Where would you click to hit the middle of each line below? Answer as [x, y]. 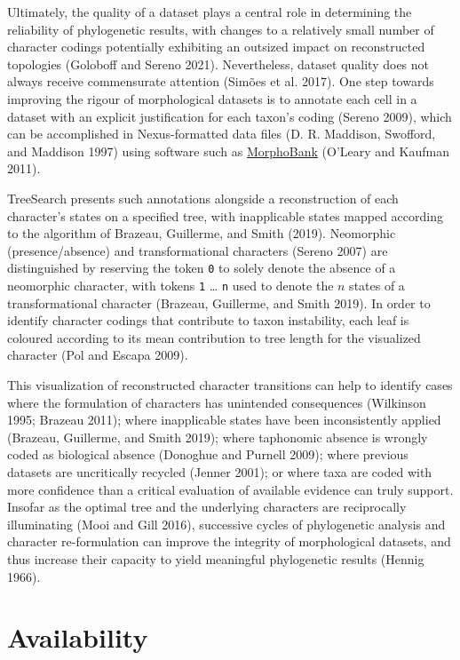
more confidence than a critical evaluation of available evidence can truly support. [230, 489]
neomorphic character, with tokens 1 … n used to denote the [171, 285]
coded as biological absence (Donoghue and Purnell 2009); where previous [208, 454]
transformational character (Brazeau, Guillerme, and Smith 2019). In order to [219, 302]
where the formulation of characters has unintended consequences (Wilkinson [217, 402]
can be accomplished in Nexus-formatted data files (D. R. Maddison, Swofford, [222, 134]
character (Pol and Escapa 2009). [98, 355]
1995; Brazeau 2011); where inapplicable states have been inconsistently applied [224, 420]
